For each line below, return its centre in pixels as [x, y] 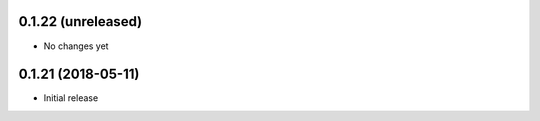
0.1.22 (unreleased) [80, 21]
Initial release [71, 98]
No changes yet [76, 46]
